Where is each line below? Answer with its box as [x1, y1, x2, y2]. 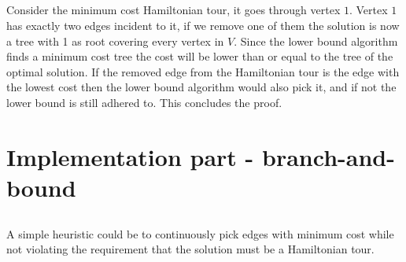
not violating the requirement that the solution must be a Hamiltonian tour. [6, 241, 375, 257]
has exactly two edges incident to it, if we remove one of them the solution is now [6, 17, 400, 33]
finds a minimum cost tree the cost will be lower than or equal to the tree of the [6, 48, 393, 65]
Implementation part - [6, 140, 254, 172]
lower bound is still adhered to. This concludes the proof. [6, 94, 282, 110]
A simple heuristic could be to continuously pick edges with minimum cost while [6, 225, 394, 242]
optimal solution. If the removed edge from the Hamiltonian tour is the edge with [6, 63, 400, 79]
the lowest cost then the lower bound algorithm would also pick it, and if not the [6, 79, 397, 95]
